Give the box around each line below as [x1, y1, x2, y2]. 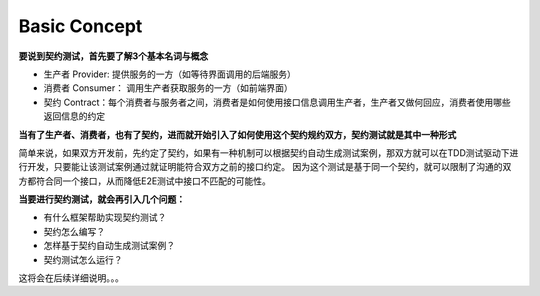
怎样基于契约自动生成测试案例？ [43, 240, 175, 252]
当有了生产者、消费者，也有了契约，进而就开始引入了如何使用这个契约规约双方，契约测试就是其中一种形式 [18, 128, 457, 140]
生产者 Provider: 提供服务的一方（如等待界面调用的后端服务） [43, 68, 297, 80]
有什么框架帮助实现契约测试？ [43, 211, 167, 224]
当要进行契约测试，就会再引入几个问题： [18, 193, 185, 205]
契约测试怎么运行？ [43, 253, 123, 265]
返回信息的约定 [43, 110, 105, 122]
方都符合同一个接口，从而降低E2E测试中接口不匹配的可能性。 [18, 175, 272, 187]
